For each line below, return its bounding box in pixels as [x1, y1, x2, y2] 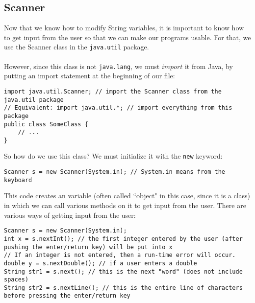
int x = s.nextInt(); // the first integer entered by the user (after [4, 235, 243, 242]
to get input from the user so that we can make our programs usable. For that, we [4, 32, 251, 42]
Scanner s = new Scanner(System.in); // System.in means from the [4, 168, 226, 176]
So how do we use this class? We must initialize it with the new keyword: [4, 151, 223, 161]
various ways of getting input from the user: [4, 210, 136, 220]
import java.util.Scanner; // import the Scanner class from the [4, 88, 222, 95]
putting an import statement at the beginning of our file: [4, 70, 175, 81]
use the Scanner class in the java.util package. [4, 42, 149, 52]
